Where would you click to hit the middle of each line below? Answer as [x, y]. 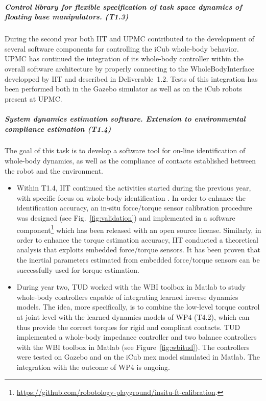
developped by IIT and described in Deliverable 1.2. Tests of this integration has [131, 78]
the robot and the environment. [54, 170]
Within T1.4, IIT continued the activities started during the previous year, [134, 188]
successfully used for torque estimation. [78, 269]
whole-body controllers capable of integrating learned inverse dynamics [127, 297]
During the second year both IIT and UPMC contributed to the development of [130, 39]
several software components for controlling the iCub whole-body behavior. [122, 48]
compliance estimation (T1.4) [58, 128]
